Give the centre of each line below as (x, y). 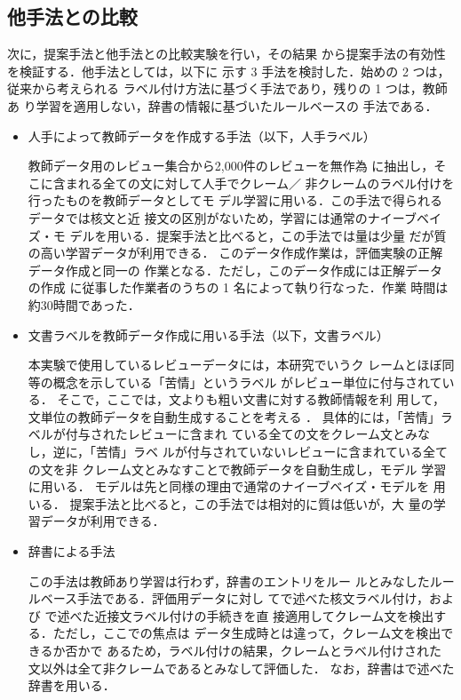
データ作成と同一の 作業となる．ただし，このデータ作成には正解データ (235, 270)
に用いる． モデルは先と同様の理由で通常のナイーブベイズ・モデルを (229, 486)
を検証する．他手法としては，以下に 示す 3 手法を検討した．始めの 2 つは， (229, 71)
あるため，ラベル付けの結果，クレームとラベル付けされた (274, 651)
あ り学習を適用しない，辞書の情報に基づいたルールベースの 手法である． (223, 105)
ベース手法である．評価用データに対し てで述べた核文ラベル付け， (234, 598)
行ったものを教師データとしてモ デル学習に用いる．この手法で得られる (235, 200)
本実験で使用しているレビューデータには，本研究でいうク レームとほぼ (235, 365)
